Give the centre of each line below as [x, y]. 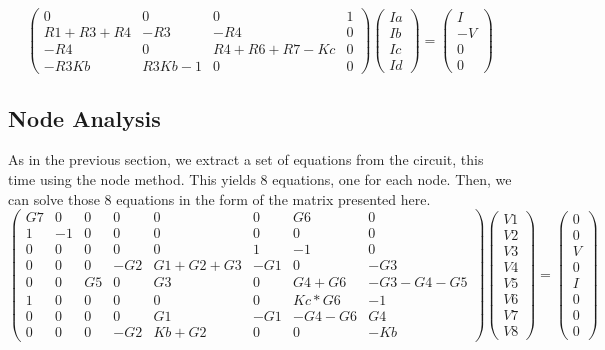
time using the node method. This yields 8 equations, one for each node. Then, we [260, 178]
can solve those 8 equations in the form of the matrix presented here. [219, 198]
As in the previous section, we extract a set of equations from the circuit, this [246, 159]
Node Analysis [84, 117]
